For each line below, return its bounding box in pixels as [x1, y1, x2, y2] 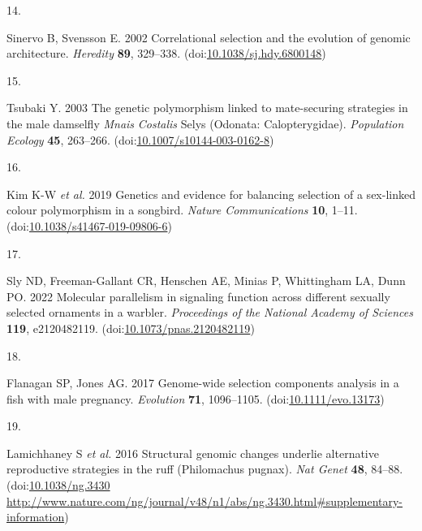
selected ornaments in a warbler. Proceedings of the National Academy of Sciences [6, 304, 413, 321]
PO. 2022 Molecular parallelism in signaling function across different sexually [6, 287, 390, 304]
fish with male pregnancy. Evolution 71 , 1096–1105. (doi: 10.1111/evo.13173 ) [6, 390, 385, 407]
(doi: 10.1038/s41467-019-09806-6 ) [6, 217, 172, 234]
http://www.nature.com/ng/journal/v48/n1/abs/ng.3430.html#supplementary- [6, 492, 403, 509]
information [6, 508, 65, 525]
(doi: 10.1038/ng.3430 [6, 477, 110, 494]
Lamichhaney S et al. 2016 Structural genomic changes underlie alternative [6, 444, 379, 461]
